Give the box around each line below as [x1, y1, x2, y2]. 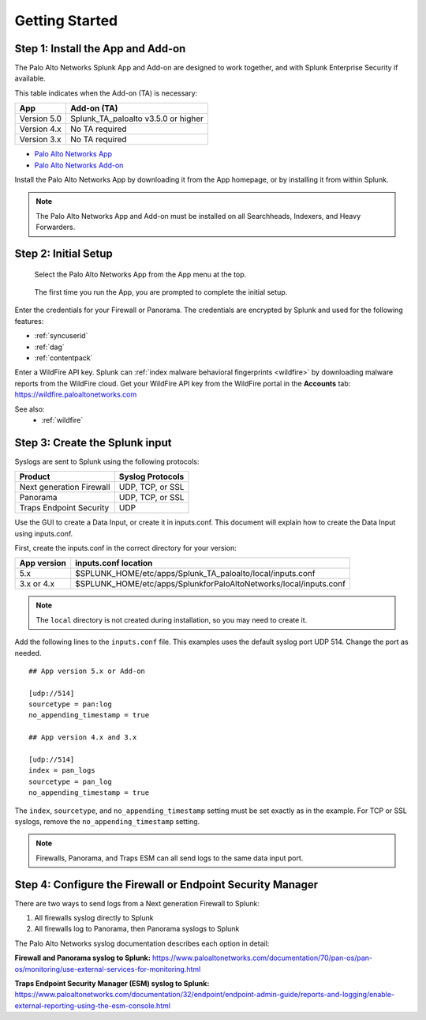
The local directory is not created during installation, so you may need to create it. [35, 615, 308, 624]
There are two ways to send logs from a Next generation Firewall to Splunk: [14, 898, 260, 908]
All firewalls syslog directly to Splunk [34, 913, 154, 923]
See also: [14, 404, 45, 414]
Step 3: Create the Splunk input [14, 435, 172, 450]
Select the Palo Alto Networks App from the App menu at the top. [34, 269, 247, 279]
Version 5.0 [19, 113, 62, 124]
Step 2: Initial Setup [14, 247, 114, 260]
